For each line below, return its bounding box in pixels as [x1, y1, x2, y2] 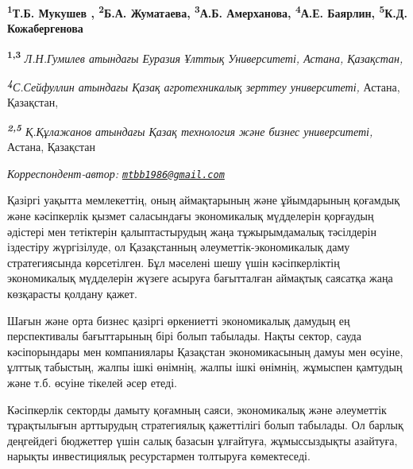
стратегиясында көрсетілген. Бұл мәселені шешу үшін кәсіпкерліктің [7, 254, 340, 270]
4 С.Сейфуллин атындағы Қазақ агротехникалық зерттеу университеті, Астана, [7, 76, 400, 95]
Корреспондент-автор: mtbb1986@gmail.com [7, 165, 225, 181]
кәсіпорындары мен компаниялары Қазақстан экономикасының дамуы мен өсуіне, [7, 343, 403, 359]
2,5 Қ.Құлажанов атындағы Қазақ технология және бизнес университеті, [7, 120, 373, 139]
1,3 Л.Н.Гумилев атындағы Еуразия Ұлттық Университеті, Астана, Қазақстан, [7, 47, 403, 66]
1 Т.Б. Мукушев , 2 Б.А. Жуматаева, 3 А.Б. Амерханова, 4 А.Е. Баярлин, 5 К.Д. [7, 2, 407, 21]
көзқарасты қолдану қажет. [7, 285, 137, 301]
